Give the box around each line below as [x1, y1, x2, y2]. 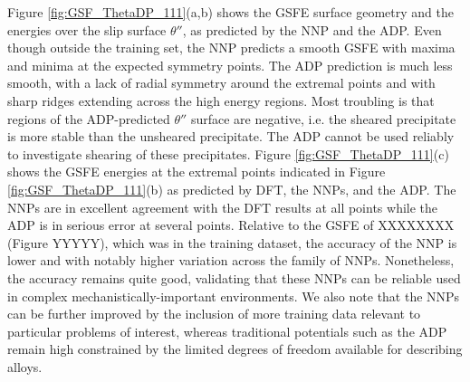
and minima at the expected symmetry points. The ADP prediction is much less [7, 55, 453, 74]
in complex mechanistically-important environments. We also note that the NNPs [7, 286, 460, 305]
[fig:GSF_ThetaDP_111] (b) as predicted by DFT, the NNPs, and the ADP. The [7, 179, 456, 198]
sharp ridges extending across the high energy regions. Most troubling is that [7, 91, 435, 110]
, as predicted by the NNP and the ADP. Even [182, 20, 442, 39]
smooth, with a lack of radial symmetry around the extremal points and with [7, 73, 436, 92]
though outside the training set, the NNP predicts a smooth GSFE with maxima [7, 38, 456, 57]
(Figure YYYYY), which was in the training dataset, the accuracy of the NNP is [7, 233, 457, 252]
